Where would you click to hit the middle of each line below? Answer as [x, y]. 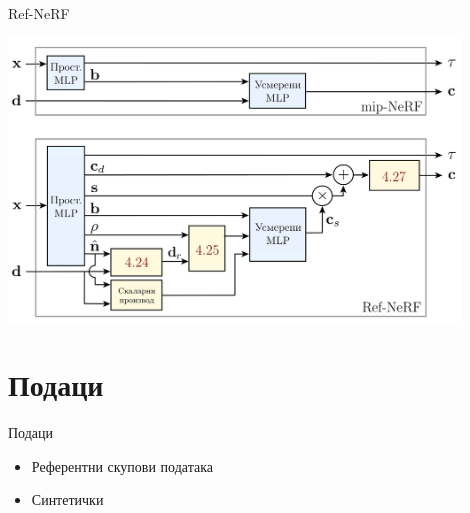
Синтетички [67, 499]
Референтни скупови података [122, 465]
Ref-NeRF [39, 13]
